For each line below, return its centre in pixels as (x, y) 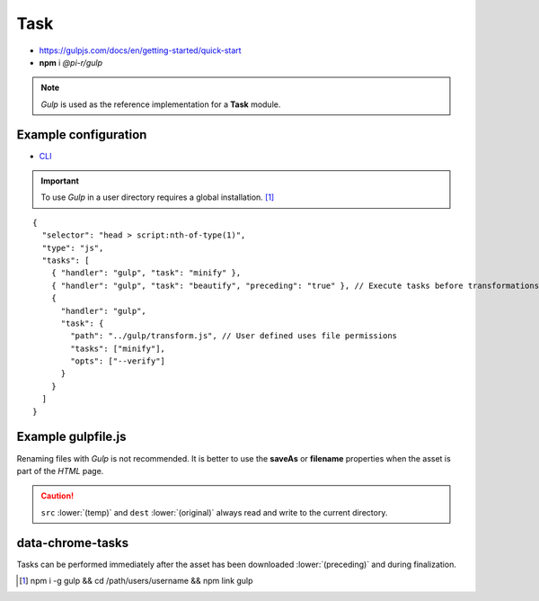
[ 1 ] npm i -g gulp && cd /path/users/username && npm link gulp (136, 581)
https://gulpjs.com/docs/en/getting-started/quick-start (140, 50)
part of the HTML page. (60, 471)
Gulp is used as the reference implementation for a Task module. (161, 104)
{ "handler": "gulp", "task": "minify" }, (146, 273)
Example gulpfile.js (71, 437)
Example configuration (82, 135)
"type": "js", (73, 248)
